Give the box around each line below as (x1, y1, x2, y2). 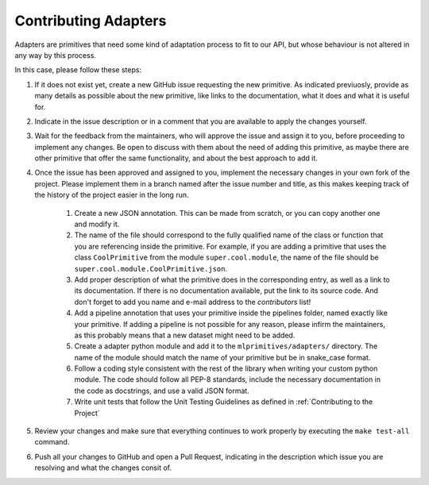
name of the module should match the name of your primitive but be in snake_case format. (74, 352, 371, 362)
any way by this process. (14, 50, 97, 60)
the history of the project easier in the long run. (34, 191, 189, 200)
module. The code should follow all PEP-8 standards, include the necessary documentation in (74, 375, 381, 384)
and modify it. (74, 219, 120, 229)
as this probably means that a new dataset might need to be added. (74, 330, 296, 340)
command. (34, 437, 70, 447)
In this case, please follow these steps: (14, 65, 142, 75)
